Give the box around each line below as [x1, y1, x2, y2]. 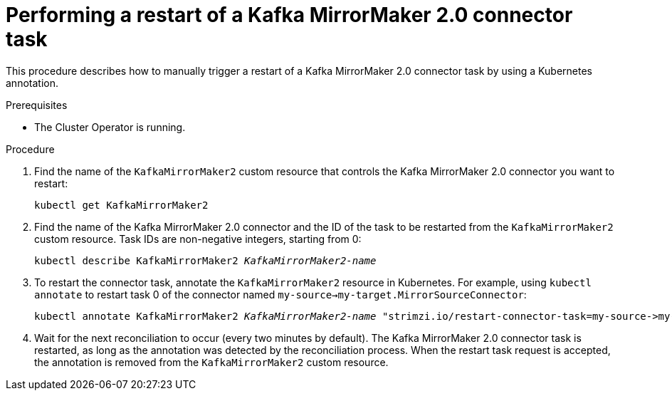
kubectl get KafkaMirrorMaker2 [34, 199, 209, 211]
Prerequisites [6, 98, 68, 111]
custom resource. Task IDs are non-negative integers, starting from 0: [34, 232, 362, 245]
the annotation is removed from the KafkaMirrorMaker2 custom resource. [34, 355, 389, 368]
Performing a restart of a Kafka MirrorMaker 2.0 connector [6, 3, 573, 27]
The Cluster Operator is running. [34, 120, 186, 133]
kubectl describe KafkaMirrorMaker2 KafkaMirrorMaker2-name [34, 254, 377, 266]
